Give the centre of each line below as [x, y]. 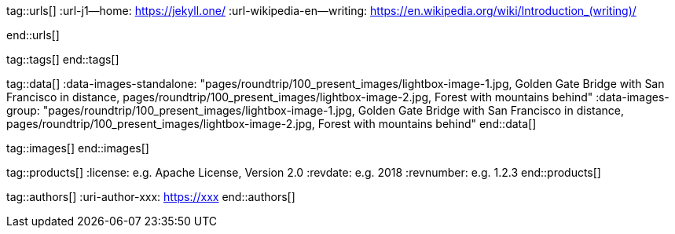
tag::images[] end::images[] [78, 148]
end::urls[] [33, 35]
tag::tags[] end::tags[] [63, 59]
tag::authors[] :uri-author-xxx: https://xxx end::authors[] [151, 197]
